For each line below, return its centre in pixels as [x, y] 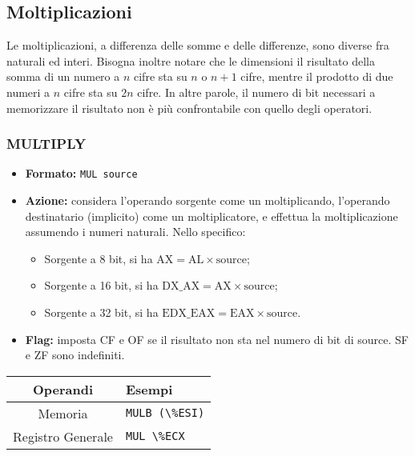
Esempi [149, 389]
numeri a [28, 92]
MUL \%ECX [155, 436]
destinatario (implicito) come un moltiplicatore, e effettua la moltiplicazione [212, 216]
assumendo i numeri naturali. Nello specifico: [135, 232]
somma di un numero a [63, 76]
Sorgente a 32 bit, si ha [101, 312]
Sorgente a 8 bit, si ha [99, 258]
